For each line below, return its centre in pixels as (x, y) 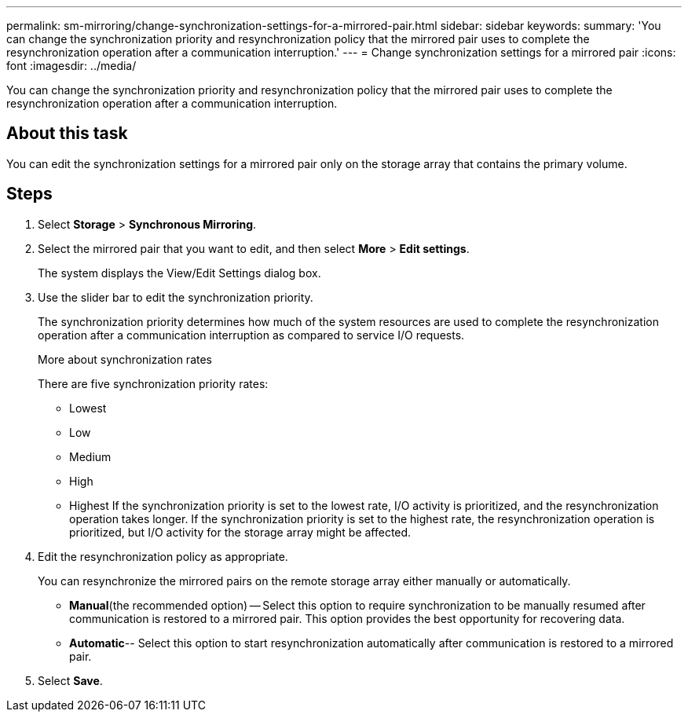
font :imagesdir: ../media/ (71, 66)
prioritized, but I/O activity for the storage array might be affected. (240, 532)
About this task (67, 134)
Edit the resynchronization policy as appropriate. (163, 556)
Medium (90, 456)
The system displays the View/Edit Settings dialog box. (179, 273)
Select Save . (70, 680)
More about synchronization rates (125, 359)
